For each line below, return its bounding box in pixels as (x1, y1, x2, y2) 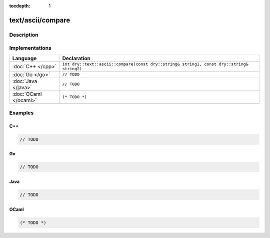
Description (9, 31, 38, 38)
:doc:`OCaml (12, 90, 42, 97)
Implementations (9, 45, 52, 52)
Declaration (62, 55, 91, 62)
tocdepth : (9, 3, 30, 9)
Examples (9, 109, 34, 116)
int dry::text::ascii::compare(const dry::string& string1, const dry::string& (62, 61, 248, 67)
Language (12, 55, 37, 62)
